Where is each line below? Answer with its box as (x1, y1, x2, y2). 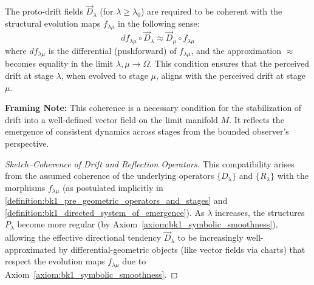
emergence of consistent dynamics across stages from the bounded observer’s (5, 125, 289, 138)
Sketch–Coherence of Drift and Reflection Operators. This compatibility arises (5, 157, 295, 170)
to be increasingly (177, 231, 244, 244)
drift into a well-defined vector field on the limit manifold (5, 113, 218, 126)
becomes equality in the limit (5, 57, 114, 70)
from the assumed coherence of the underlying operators (5, 169, 214, 182)
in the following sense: (117, 16, 200, 29)
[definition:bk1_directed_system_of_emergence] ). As (5, 206, 205, 218)
